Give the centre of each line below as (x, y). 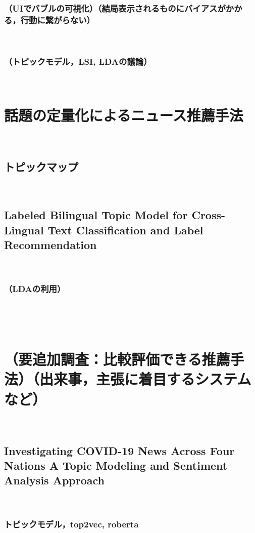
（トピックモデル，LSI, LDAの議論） (78, 61)
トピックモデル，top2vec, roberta (71, 524)
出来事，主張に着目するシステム (145, 379)
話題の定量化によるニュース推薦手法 (124, 115)
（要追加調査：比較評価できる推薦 (117, 359)
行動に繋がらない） (58, 19)
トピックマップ (41, 166)
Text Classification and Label (125, 230)
